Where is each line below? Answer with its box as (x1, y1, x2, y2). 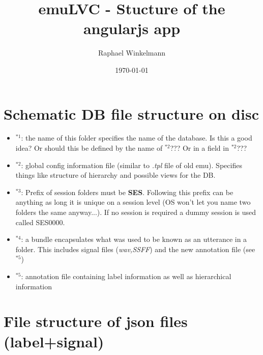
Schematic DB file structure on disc (4, 103, 259, 124)
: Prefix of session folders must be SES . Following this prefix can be (21, 186, 233, 197)
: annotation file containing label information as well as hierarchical (21, 270, 231, 281)
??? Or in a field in (170, 143, 229, 153)
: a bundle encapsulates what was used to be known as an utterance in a (21, 234, 247, 244)
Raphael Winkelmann (98, 47, 166, 58)
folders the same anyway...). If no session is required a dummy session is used (15, 207, 256, 217)
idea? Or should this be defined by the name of (15, 143, 163, 153)
